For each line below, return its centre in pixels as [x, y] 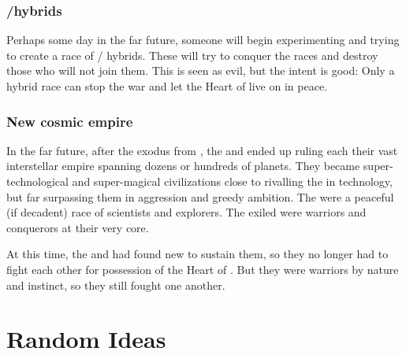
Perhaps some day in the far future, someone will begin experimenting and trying [203, 40]
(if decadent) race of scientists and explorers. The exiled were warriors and [186, 212]
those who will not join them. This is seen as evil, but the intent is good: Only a [201, 70]
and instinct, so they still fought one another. [116, 285]
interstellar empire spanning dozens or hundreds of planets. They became [183, 166]
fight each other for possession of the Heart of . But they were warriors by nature [203, 269]
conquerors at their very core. [78, 227]
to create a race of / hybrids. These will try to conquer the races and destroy [192, 55]
